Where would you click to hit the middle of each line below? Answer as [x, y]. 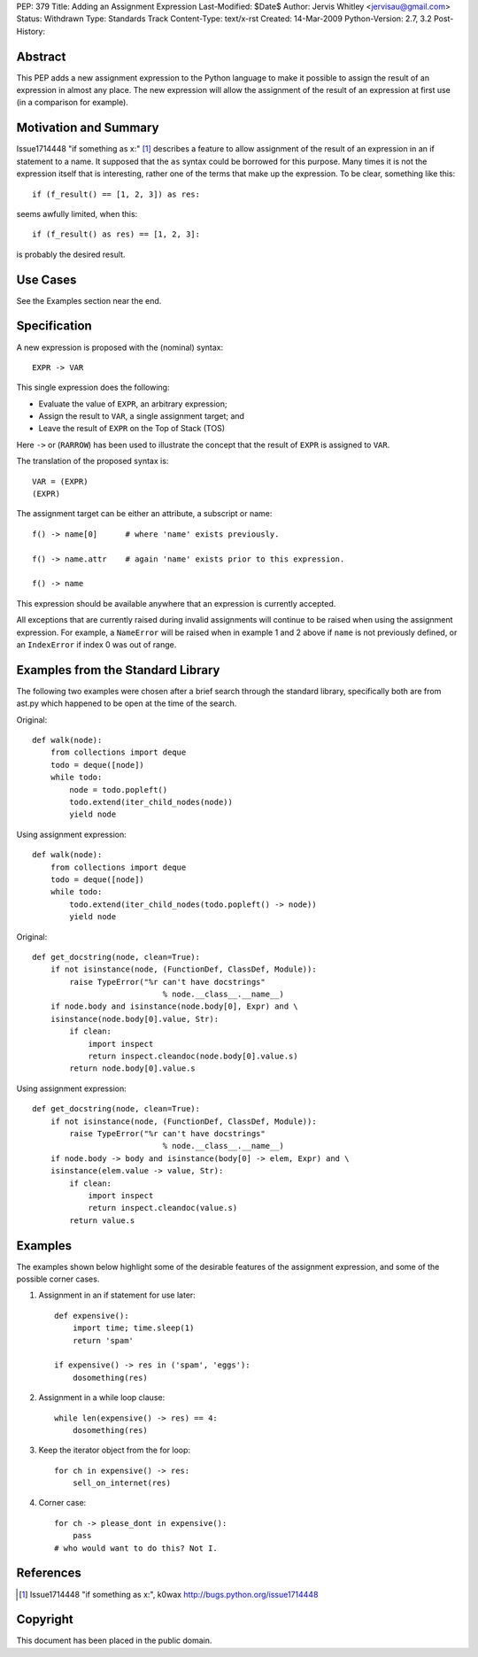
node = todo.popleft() [119, 790]
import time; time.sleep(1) [133, 1328]
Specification [54, 326]
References [49, 1573]
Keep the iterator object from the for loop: [114, 1450]
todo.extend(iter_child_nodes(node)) [151, 802]
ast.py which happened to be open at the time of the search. [127, 703]
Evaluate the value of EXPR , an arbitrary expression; [133, 404]
